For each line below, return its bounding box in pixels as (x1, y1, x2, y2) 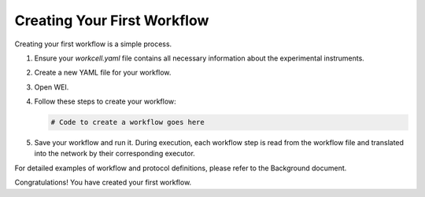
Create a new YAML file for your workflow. (34, 67, 172, 78)
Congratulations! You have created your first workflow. (14, 177, 192, 188)
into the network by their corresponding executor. (34, 149, 196, 159)
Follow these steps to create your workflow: (34, 97, 176, 106)
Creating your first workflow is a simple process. (14, 39, 172, 49)
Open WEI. (34, 82, 69, 92)
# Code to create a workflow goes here (50, 118, 205, 127)
